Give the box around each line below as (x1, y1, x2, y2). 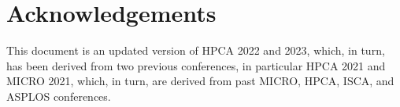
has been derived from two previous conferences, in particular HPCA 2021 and (6, 57, 386, 73)
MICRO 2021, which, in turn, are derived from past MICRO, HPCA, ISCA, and (6, 73, 394, 89)
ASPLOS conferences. (6, 87, 111, 104)
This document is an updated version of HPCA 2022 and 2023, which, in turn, (6, 42, 385, 59)
